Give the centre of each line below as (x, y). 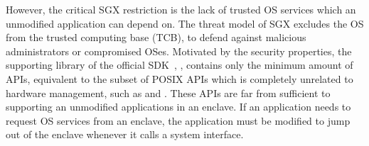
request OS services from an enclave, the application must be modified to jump (178, 120)
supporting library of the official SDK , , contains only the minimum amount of (180, 65)
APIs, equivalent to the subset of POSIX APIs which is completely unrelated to (180, 78)
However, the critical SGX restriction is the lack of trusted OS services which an (181, 9)
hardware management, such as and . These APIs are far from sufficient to (168, 92)
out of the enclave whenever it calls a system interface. (125, 134)
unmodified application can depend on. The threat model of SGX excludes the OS (185, 23)
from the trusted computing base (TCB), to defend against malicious (156, 37)
